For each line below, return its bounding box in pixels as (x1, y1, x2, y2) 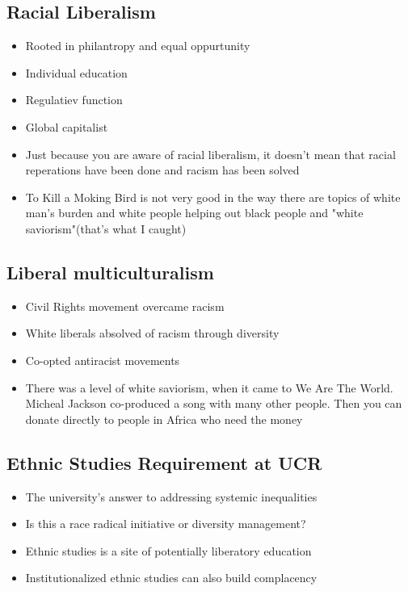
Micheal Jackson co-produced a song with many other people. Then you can (25, 395, 402, 412)
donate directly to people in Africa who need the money (25, 410, 303, 427)
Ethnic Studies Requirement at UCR (6, 450, 322, 475)
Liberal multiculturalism (6, 259, 214, 284)
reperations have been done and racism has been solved (25, 161, 300, 178)
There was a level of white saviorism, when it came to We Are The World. (25, 379, 393, 396)
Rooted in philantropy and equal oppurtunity (25, 37, 250, 54)
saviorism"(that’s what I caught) (25, 220, 187, 237)
